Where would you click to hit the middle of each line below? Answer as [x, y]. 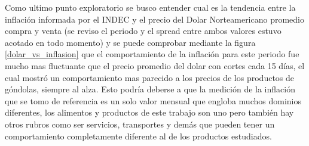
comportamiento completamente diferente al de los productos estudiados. [138, 136]
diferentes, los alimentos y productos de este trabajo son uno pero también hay [149, 112]
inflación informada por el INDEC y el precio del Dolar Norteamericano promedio [155, 19]
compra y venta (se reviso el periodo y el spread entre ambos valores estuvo [143, 31]
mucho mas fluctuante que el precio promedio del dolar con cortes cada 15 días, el [155, 65]
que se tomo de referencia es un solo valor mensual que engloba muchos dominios [153, 100]
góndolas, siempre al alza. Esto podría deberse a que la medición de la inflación [150, 89]
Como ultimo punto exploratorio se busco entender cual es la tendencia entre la [150, 7]
